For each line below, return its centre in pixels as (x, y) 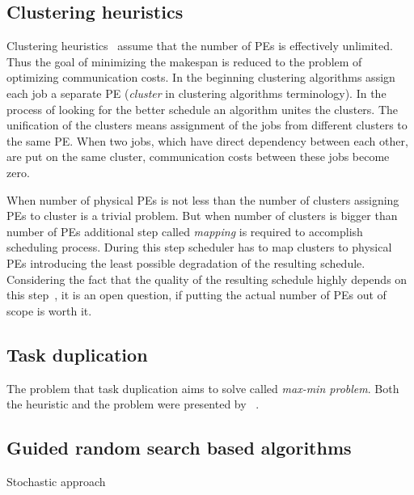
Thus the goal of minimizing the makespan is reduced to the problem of (184, 61)
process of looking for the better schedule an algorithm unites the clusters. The (203, 109)
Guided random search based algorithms (179, 448)
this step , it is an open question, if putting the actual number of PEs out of (196, 295)
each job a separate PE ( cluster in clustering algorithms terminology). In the (196, 93)
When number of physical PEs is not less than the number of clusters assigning (203, 199)
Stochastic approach (56, 481)
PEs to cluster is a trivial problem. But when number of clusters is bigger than (202, 216)
